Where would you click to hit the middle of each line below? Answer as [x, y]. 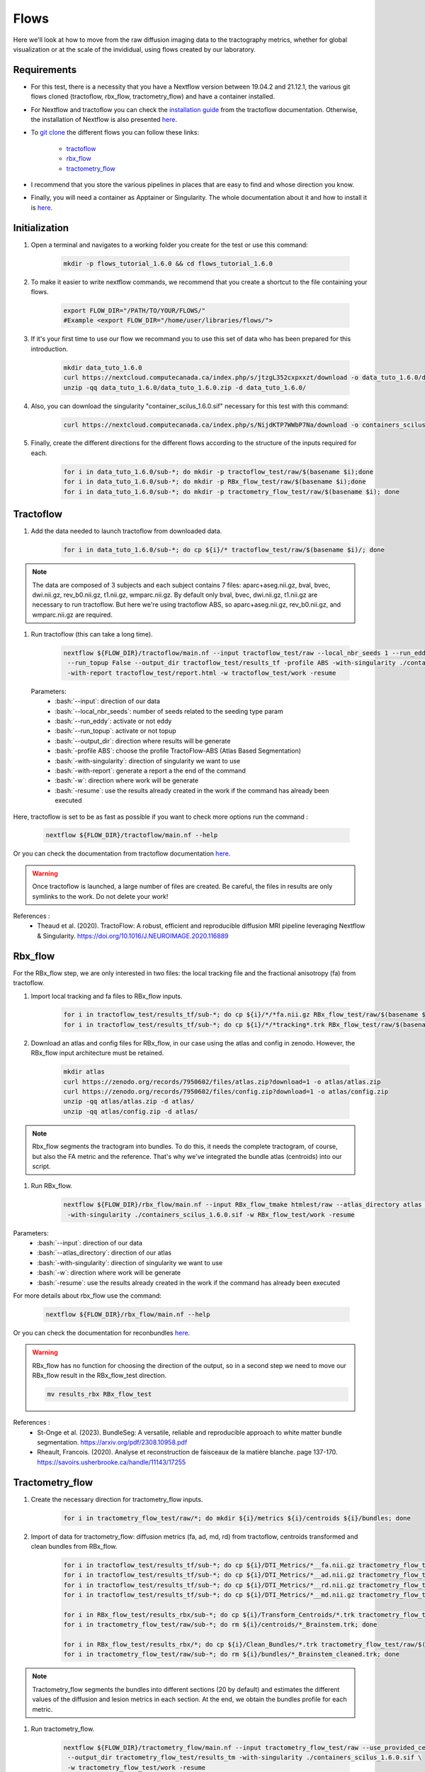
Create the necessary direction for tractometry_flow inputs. [117, 1499]
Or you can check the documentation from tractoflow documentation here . [122, 853]
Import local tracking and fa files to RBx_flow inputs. [107, 996]
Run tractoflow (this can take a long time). [92, 634]
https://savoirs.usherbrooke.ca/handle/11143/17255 [112, 1462]
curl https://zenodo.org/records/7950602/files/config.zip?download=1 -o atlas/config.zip [226, 1092]
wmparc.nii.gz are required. [72, 615]
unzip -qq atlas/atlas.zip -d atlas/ [129, 1101]
